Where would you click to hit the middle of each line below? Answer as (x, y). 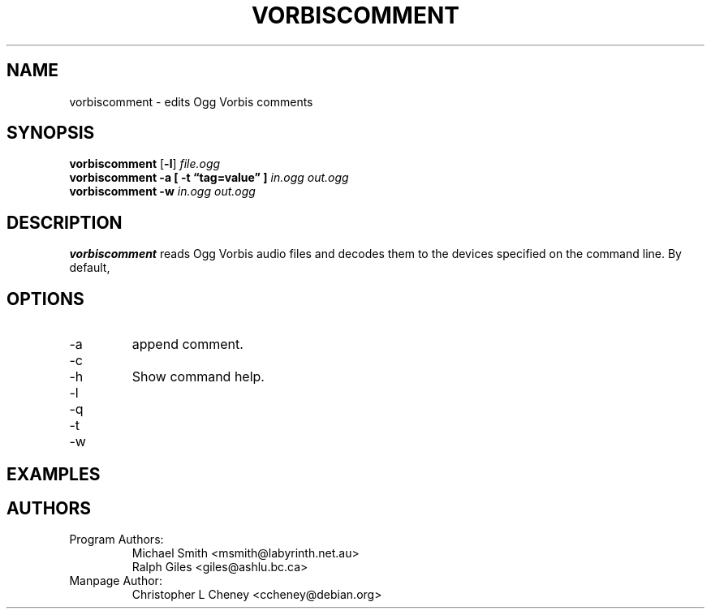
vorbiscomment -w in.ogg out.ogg (162, 191)
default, (90, 268)
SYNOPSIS (51, 133)
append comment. (187, 344)
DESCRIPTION (65, 222)
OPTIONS (45, 299)
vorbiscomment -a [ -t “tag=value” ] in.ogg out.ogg (209, 178)
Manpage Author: (116, 581)
